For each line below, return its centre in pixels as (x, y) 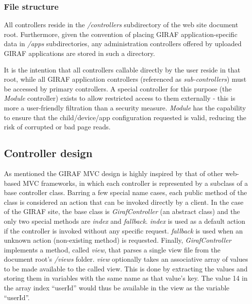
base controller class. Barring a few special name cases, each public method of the (126, 192)
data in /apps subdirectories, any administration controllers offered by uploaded (123, 44)
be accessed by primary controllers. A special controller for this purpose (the (118, 88)
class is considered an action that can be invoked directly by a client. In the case (124, 202)
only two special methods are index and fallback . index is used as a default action (125, 221)
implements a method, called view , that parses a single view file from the (112, 249)
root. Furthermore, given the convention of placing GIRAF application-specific (121, 34)
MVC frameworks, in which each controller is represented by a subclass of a (135, 183)
